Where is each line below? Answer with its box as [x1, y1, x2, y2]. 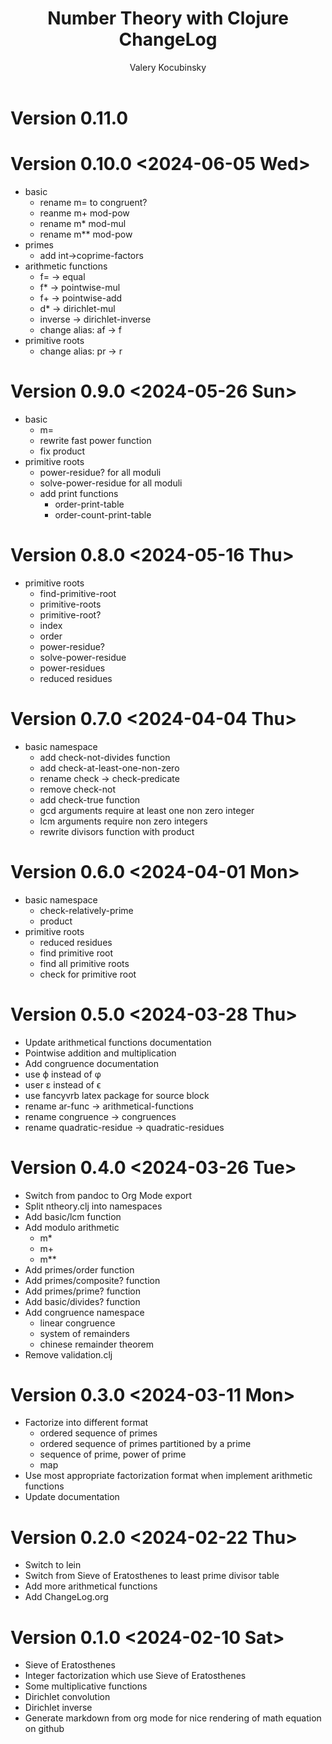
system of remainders [39, 1327, 130, 1339]
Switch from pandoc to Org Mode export [24, 1189, 193, 1201]
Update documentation [24, 1491, 120, 1503]
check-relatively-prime [39, 904, 134, 916]
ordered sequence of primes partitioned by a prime [39, 1438, 252, 1450]
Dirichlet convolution [24, 1691, 111, 1703]
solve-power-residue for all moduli [39, 477, 183, 489]
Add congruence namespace [24, 1306, 145, 1318]
